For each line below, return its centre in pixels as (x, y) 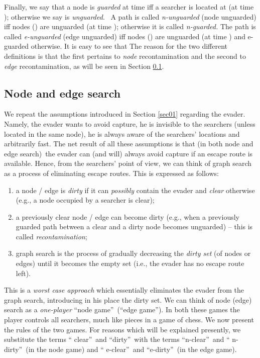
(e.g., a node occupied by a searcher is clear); (85, 200)
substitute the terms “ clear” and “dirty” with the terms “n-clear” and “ (117, 339)
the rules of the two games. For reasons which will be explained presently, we (122, 329)
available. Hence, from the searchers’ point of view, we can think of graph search (128, 163)
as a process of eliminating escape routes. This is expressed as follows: (111, 173)
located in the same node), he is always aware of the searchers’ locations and (122, 133)
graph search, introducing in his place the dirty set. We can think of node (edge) (128, 299)
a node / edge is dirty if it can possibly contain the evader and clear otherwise (135, 190)
